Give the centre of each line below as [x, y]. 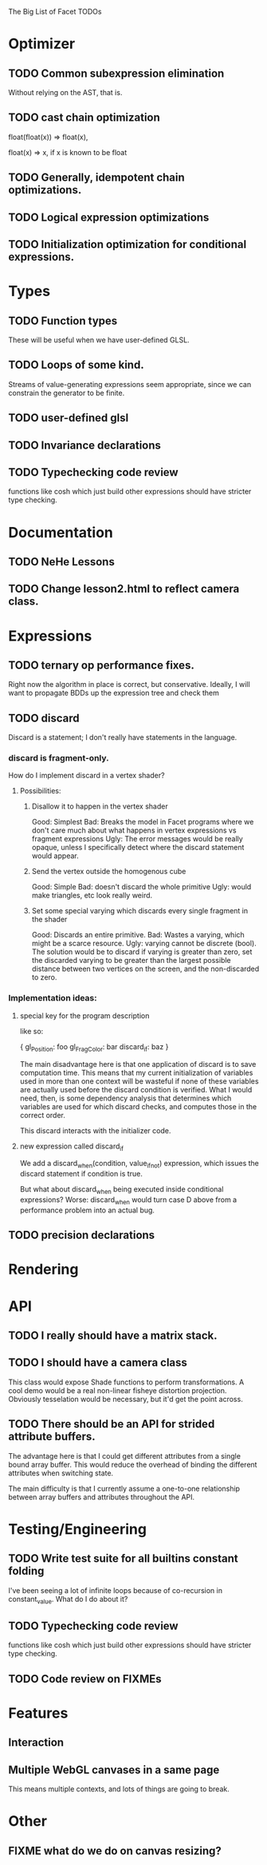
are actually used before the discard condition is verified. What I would [136, 1089]
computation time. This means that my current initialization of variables [136, 1072]
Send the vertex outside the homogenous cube [109, 872]
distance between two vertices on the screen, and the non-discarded [145, 969]
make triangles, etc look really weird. [92, 896]
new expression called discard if [71, 1147]
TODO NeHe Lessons [62, 562]
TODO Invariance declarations [85, 445]
